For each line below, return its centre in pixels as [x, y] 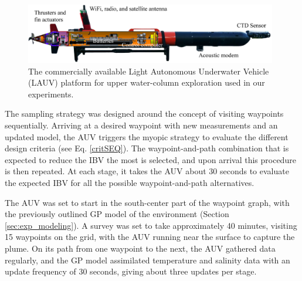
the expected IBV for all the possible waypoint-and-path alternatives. [130, 182]
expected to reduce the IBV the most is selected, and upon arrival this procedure [150, 159]
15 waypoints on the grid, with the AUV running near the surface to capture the [150, 237]
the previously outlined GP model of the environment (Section [117, 214]
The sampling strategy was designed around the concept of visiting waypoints [144, 114]
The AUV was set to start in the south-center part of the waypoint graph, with [147, 202]
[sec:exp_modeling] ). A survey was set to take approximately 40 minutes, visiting [151, 225]
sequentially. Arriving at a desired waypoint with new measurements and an [141, 125]
